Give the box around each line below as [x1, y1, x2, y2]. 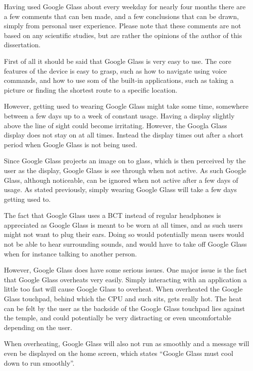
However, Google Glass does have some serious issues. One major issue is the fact [4, 265, 247, 275]
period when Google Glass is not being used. [4, 139, 137, 149]
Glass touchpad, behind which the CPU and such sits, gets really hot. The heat [4, 293, 242, 304]
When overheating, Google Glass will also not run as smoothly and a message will [4, 338, 250, 349]
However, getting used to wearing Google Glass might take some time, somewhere [4, 101, 249, 111]
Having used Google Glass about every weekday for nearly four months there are [4, 1, 246, 11]
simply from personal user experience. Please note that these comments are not [4, 20, 241, 31]
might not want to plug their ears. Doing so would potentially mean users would [4, 229, 244, 239]
